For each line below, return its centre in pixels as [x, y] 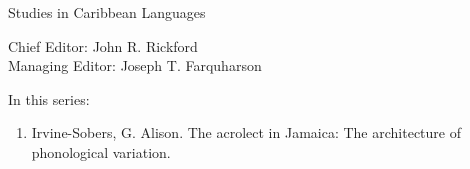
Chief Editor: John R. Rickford [103, 45]
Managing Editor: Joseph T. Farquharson [135, 65]
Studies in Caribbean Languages [107, 12]
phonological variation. [101, 151]
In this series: [49, 98]
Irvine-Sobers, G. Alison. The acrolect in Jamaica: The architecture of [246, 132]
